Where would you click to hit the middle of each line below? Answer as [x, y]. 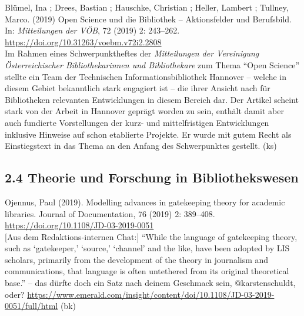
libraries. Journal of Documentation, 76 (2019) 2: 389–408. [110, 213]
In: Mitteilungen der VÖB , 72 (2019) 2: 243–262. [92, 30]
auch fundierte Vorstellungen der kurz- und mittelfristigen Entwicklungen [137, 122]
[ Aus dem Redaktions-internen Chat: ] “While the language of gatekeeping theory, [151, 236]
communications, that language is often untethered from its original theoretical [147, 271]
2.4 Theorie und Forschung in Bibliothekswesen [152, 177]
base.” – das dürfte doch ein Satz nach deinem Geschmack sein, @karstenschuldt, [150, 283]
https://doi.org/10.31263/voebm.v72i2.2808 [83, 41]
